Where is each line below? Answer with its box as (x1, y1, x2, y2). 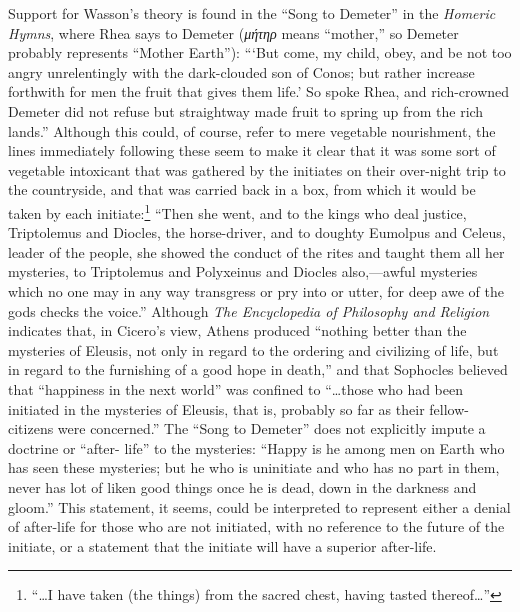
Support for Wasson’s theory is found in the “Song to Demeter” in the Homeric (8, 3, 496, 23)
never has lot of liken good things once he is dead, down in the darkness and (8, 476, 477, 497)
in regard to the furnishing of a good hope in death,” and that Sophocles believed (8, 359, 508, 380)
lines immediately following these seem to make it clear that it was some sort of (8, 140, 496, 161)
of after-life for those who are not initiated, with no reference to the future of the (8, 516, 505, 537)
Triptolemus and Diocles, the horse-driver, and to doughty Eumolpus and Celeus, (8, 222, 506, 243)
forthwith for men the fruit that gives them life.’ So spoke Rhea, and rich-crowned (8, 81, 510, 102)
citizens (8, 418, 54, 439)
